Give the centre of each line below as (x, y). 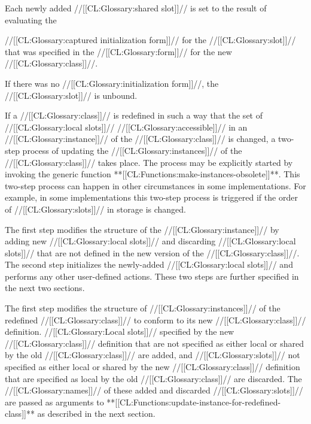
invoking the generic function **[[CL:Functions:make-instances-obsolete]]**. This (153, 174)
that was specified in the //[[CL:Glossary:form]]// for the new (118, 51)
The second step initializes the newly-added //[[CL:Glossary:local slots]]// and (149, 264)
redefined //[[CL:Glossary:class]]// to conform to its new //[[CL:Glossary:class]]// (155, 319)
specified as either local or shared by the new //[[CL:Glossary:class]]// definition (153, 367)
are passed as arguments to (54, 402)
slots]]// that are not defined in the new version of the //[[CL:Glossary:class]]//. (152, 252)
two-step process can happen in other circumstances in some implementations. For (155, 185)
